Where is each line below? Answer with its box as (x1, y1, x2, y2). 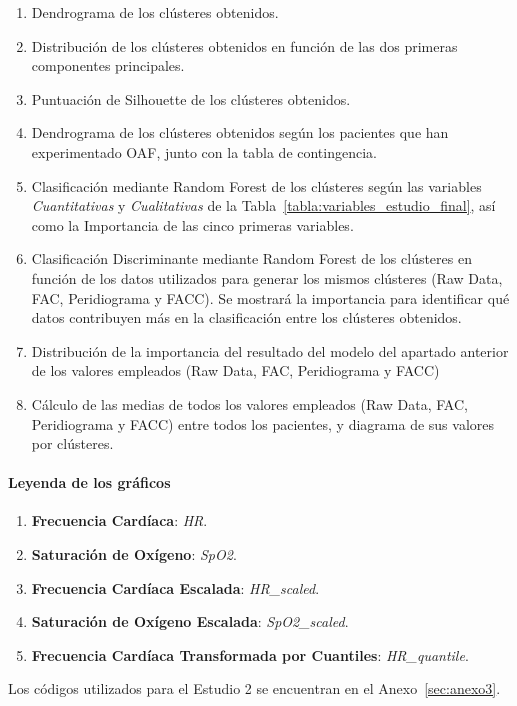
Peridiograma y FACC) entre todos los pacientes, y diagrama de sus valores (31, 413, 495, 434)
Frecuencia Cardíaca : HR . (31, 510, 208, 531)
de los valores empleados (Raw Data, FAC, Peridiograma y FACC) (31, 360, 440, 381)
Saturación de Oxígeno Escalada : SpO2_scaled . (31, 611, 349, 632)
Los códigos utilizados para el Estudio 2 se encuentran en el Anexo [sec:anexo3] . (8, 678, 501, 699)
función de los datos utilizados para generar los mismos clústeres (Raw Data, (31, 267, 503, 288)
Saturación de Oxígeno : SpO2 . (31, 544, 237, 565)
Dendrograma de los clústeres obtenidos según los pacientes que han (31, 122, 449, 143)
